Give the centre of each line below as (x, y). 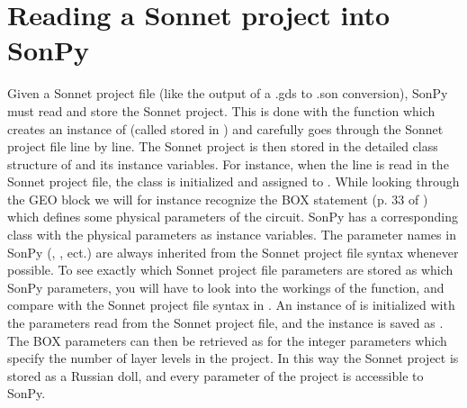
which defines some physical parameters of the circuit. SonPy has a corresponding (233, 217)
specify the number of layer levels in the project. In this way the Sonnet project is (233, 358)
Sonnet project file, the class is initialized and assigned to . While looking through (233, 181)
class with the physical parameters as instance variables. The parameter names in (232, 235)
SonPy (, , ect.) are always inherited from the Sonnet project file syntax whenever (233, 252)
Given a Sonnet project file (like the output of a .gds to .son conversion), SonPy (228, 93)
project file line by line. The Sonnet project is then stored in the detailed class (223, 146)
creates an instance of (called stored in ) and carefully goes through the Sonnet (225, 128)
